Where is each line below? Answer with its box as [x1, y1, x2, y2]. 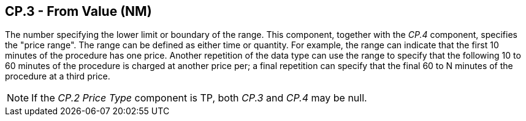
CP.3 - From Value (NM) [5, 4, 152, 19]
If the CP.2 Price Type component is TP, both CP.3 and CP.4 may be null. [31, 92, 367, 105]
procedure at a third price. [5, 71, 110, 82]
